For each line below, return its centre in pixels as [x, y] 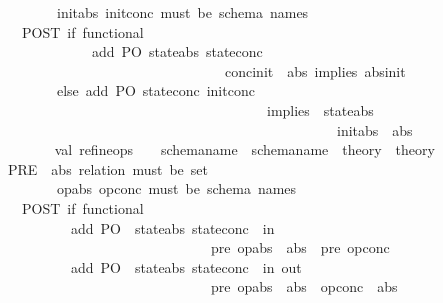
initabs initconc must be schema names [182, 12]
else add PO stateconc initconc [155, 90]
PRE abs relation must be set [107, 168]
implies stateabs [320, 109]
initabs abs [374, 129]
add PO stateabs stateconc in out [186, 266]
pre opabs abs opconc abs [304, 286]
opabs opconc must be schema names [176, 188]
